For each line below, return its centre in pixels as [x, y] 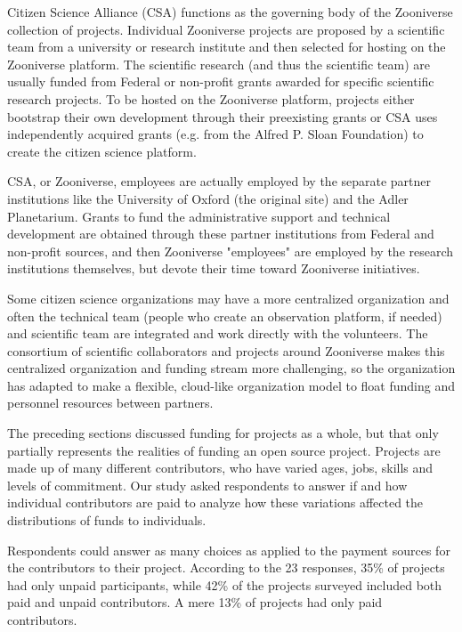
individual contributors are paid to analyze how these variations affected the [215, 502]
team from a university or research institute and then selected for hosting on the [227, 47]
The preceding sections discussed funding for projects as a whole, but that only [223, 433]
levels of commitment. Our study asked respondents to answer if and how [207, 485]
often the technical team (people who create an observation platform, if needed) [225, 316]
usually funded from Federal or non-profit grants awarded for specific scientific [221, 81]
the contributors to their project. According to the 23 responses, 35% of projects [226, 567]
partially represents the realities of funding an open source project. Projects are [224, 450]
